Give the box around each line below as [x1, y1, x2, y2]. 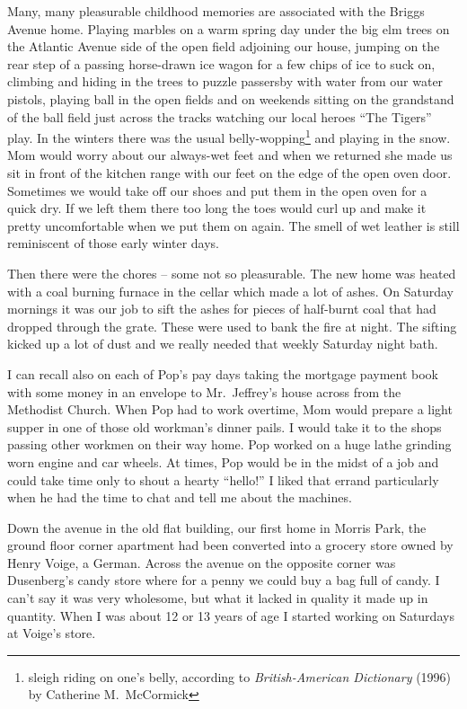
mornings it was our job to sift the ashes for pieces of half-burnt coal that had [7, 299, 436, 318]
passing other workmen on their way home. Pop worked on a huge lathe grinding [7, 435, 452, 454]
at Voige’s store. [7, 624, 96, 643]
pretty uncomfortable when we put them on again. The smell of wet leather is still [7, 216, 460, 235]
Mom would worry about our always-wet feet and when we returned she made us [7, 146, 453, 164]
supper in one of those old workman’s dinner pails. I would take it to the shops [7, 417, 442, 436]
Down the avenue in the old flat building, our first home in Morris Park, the [7, 518, 427, 536]
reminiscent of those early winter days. [7, 234, 219, 253]
